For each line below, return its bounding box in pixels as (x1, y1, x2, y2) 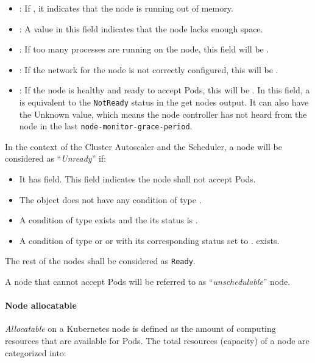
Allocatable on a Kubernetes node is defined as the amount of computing (5, 322, 276, 335)
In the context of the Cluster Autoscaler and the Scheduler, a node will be (5, 140, 282, 153)
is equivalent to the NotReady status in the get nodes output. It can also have (19, 95, 309, 108)
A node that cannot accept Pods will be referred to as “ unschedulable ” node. (5, 275, 291, 288)
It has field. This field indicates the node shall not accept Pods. (19, 173, 256, 185)
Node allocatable (5, 299, 77, 312)
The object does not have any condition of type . (19, 193, 202, 206)
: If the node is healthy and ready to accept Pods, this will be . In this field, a (19, 84, 310, 96)
